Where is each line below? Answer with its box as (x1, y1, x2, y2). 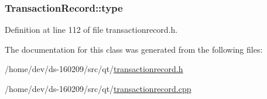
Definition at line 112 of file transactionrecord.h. (5, 23, 178, 36)
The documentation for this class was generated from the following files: (5, 43, 263, 55)
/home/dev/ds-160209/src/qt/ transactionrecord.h (5, 63, 183, 75)
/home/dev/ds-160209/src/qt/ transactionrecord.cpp (5, 83, 191, 94)
